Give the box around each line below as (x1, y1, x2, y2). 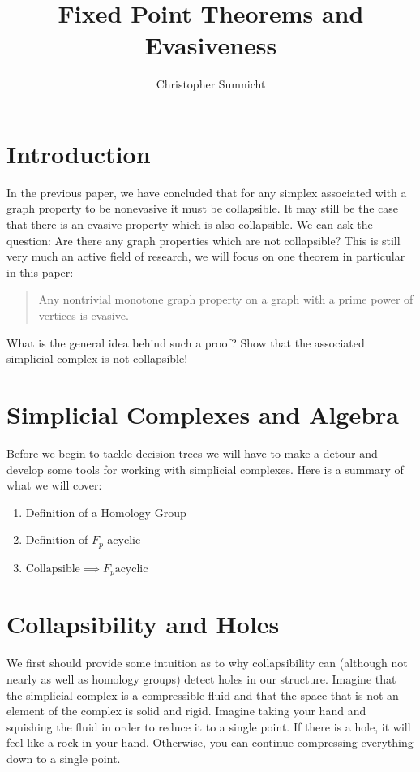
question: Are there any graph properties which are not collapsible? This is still (6, 231, 401, 248)
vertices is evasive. (38, 307, 129, 323)
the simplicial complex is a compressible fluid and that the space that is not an (6, 686, 399, 703)
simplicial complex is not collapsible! (6, 350, 188, 367)
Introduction (6, 136, 151, 170)
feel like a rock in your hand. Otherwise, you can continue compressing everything (6, 734, 414, 751)
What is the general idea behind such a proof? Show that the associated (6, 334, 365, 351)
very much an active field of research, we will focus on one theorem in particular (6, 248, 405, 265)
